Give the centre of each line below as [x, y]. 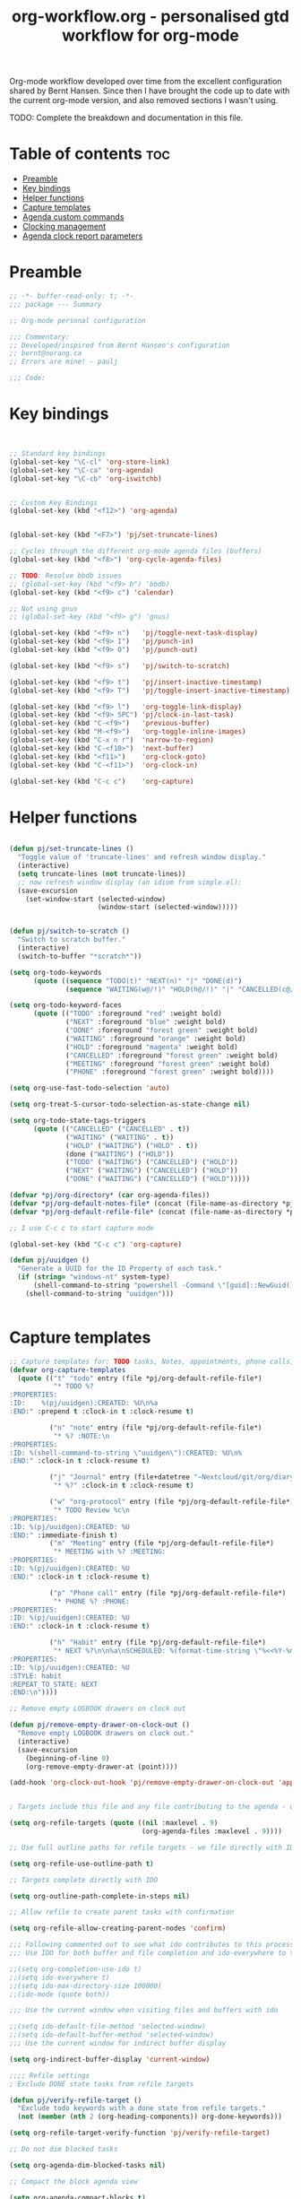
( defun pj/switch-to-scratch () [69, 931]
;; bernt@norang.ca [46, 353]
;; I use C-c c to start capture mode [82, 1228]
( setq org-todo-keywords [56, 972]
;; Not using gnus [43, 608]
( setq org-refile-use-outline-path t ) [82, 1864]
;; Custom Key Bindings [54, 503]
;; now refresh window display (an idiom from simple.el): [130, 882]
